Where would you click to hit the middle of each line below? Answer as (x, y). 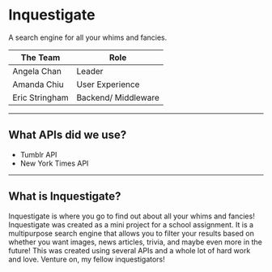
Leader (90, 71)
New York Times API (54, 163)
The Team (40, 57)
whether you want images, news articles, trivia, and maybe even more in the (136, 242)
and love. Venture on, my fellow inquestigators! (87, 259)
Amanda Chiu (38, 84)
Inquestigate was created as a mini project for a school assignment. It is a (131, 224)
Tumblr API (38, 154)
